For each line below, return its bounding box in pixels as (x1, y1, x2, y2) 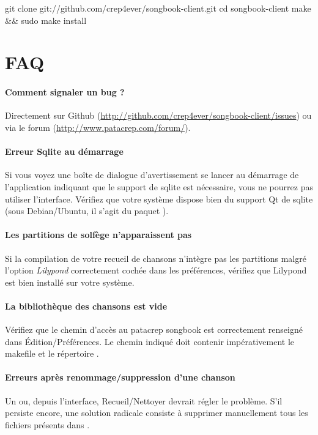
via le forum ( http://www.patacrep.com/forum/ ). (5, 121, 191, 133)
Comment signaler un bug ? (5, 86, 125, 99)
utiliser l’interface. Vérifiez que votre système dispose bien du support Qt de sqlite (5, 192, 313, 205)
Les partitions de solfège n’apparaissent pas (5, 228, 192, 241)
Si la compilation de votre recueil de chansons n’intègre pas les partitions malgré (5, 251, 306, 264)
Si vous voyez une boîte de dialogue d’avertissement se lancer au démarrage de (5, 168, 299, 181)
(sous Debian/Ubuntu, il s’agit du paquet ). (5, 204, 169, 217)
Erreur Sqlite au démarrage (5, 145, 124, 158)
